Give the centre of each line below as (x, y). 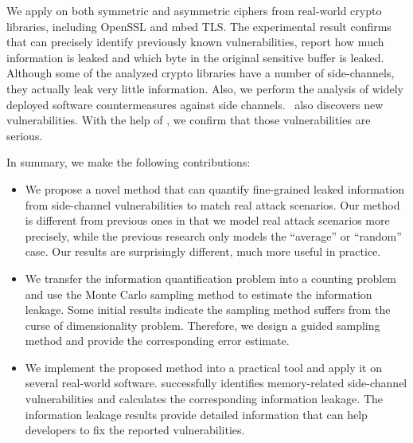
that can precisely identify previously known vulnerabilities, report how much (195, 42)
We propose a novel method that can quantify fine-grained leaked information (215, 188)
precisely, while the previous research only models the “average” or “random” (213, 235)
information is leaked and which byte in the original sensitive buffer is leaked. (195, 57)
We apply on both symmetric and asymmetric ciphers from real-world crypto (194, 10)
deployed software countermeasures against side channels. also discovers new (195, 104)
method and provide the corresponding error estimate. (157, 341)
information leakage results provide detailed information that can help (196, 414)
